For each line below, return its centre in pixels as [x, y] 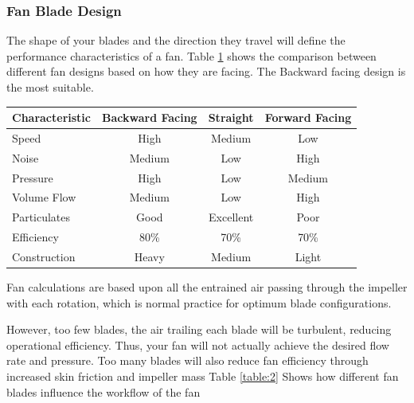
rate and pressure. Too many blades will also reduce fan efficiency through [187, 360]
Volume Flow [44, 197]
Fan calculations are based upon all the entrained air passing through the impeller [207, 287]
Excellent [231, 217]
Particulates [41, 217]
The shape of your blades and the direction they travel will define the [176, 40]
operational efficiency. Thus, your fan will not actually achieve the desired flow [198, 344]
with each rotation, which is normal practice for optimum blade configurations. [199, 302]
